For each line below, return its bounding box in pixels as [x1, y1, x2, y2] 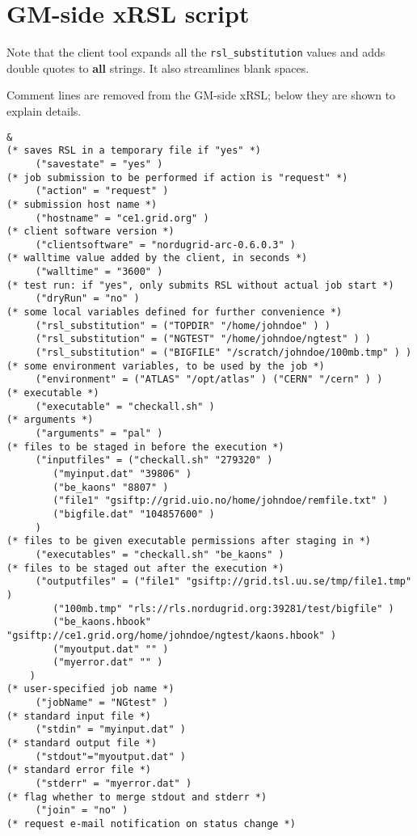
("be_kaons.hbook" [53, 616, 151, 628]
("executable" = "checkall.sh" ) [35, 400, 215, 412]
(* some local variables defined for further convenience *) [6, 306, 343, 319]
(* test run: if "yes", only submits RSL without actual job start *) [6, 279, 394, 291]
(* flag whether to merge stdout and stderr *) [6, 791, 267, 803]
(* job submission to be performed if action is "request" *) [6, 171, 348, 184]
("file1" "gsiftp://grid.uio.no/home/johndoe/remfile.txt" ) [53, 495, 389, 507]
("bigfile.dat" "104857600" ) [53, 508, 215, 520]
